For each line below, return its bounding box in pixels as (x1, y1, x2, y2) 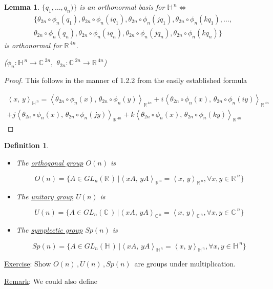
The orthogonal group (16, 157, 83, 168)
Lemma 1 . (4, 2, 40, 12)
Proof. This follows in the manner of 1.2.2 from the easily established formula (4, 75, 247, 86)
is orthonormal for (4, 39, 62, 50)
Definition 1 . (4, 140, 49, 151)
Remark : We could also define (4, 275, 97, 286)
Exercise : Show (4, 258, 51, 269)
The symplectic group (16, 224, 83, 235)
